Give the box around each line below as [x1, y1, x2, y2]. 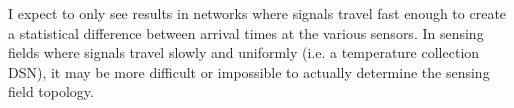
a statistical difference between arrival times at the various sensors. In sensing [8, 22, 484, 43]
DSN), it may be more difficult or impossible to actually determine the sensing [8, 61, 490, 82]
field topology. [8, 81, 94, 102]
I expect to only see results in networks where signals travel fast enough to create [8, 3, 507, 23]
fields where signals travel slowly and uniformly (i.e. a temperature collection [8, 42, 480, 63]
